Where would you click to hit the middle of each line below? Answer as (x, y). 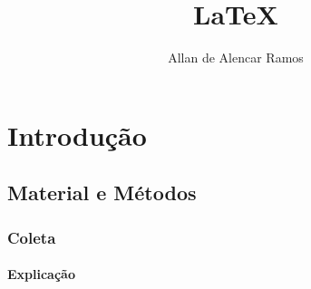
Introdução (77, 135)
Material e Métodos (102, 193)
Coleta (32, 237)
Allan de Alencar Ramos (236, 58)
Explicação (41, 274)
